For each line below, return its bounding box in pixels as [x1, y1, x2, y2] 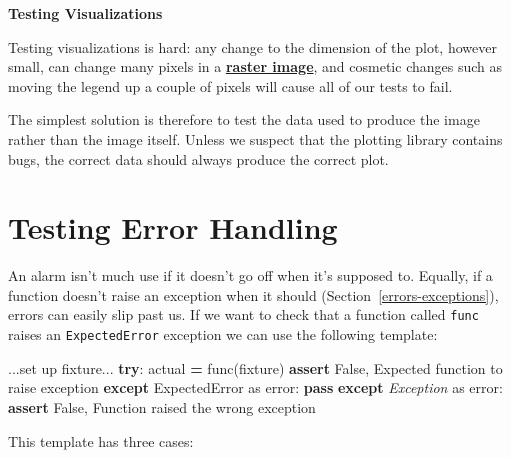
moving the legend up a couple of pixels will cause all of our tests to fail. [8, 75, 453, 96]
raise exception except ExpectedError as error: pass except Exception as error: [8, 377, 503, 398]
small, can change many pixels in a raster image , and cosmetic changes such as [8, 56, 502, 77]
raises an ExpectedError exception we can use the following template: [8, 324, 438, 345]
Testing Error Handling [8, 207, 338, 248]
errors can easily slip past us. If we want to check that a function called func [8, 304, 479, 325]
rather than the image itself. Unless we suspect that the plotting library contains [8, 128, 503, 149]
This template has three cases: [8, 430, 194, 451]
